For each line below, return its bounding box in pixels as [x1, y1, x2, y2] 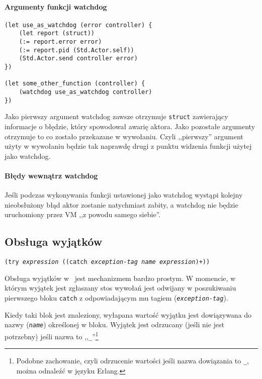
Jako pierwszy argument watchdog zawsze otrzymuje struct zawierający [5, 111, 228, 122]
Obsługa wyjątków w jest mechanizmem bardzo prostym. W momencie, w [5, 272, 236, 283]
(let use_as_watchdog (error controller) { [5, 21, 152, 29]
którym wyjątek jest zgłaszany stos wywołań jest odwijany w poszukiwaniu [5, 282, 236, 293]
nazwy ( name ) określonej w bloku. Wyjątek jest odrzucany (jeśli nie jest [5, 319, 224, 330]
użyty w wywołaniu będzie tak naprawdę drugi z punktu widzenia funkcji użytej [5, 141, 252, 151]
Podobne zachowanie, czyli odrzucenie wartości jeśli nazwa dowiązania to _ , [16, 355, 249, 366]
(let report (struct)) [19, 30, 95, 37]
